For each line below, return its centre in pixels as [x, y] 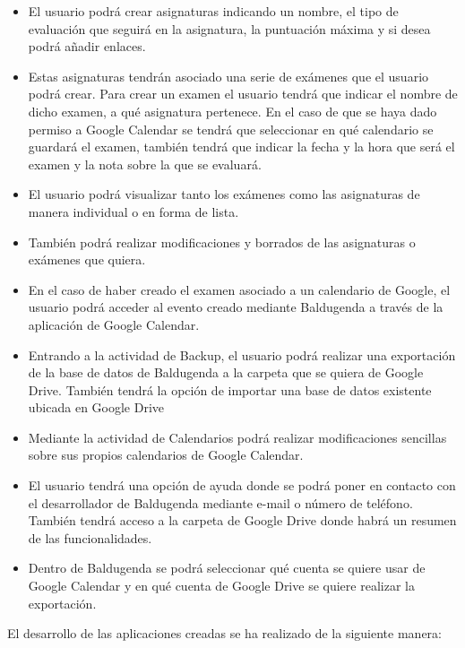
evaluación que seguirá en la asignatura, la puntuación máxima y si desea [229, 28]
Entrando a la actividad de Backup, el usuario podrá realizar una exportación [242, 354]
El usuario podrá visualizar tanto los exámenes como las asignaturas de [224, 194]
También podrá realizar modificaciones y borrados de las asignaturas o [222, 242]
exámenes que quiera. [87, 259]
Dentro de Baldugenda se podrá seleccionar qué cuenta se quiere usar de [227, 568]
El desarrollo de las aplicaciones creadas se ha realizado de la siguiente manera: [224, 633]
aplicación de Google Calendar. [114, 324]
